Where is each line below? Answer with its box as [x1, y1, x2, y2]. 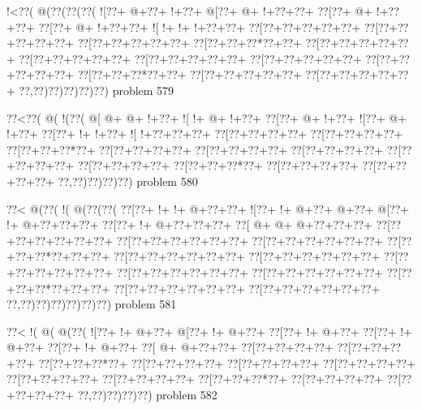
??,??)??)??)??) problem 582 [77, 386, 217, 403]
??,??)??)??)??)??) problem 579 [19, 81, 174, 98]
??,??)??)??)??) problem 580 [58, 172, 198, 189]
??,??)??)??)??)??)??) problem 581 [6, 295, 177, 312]
